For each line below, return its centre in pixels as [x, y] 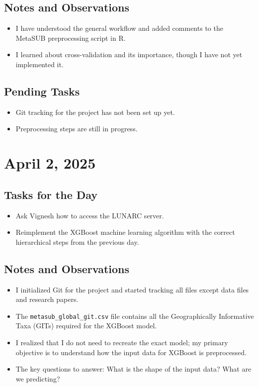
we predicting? [38, 378]
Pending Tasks [42, 91]
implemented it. [40, 64]
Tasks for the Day [51, 194]
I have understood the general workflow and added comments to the [119, 28]
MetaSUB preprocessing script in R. [71, 38]
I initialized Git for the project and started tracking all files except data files [132, 289]
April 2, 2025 [50, 163]
